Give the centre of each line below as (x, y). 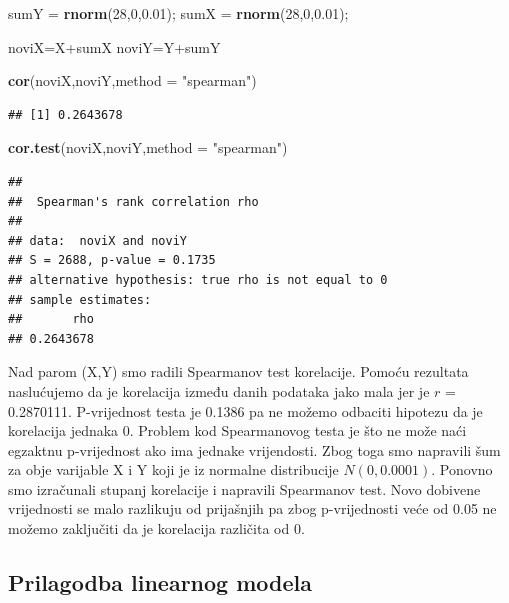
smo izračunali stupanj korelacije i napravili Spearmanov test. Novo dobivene (244, 488)
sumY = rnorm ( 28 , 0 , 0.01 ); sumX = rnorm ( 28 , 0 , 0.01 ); (178, 13)
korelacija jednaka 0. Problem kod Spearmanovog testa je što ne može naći (237, 430)
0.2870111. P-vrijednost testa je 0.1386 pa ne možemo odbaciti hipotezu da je (245, 410)
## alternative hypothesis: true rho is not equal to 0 (198, 279)
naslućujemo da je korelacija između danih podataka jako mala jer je (219, 390)
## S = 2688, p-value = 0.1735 (112, 260)
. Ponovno (462, 469)
